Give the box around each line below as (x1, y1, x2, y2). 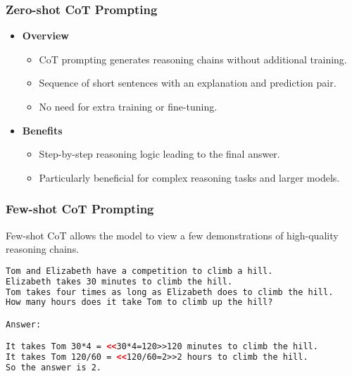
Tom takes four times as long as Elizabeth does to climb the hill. (6, 287, 334, 297)
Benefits (22, 123, 63, 137)
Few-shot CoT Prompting (6, 200, 154, 218)
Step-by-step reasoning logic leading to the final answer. (39, 146, 280, 161)
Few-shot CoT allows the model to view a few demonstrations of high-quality (6, 227, 339, 242)
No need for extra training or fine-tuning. (39, 99, 218, 113)
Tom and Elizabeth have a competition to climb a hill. (6, 265, 273, 276)
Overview (22, 28, 69, 43)
